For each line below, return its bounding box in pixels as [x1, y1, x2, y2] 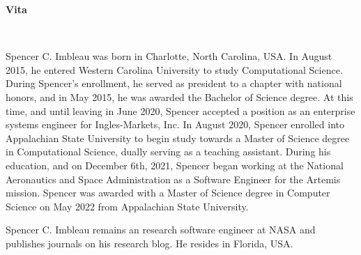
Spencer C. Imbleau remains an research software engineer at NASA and [6, 222, 316, 237]
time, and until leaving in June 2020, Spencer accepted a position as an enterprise [6, 103, 355, 118]
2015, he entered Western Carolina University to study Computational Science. [6, 62, 343, 77]
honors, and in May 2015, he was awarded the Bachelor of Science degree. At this [6, 89, 353, 104]
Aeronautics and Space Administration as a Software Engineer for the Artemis [6, 171, 341, 186]
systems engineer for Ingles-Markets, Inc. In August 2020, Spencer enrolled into [6, 117, 344, 132]
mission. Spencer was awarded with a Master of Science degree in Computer [6, 185, 330, 200]
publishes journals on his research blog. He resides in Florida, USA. [6, 235, 293, 250]
